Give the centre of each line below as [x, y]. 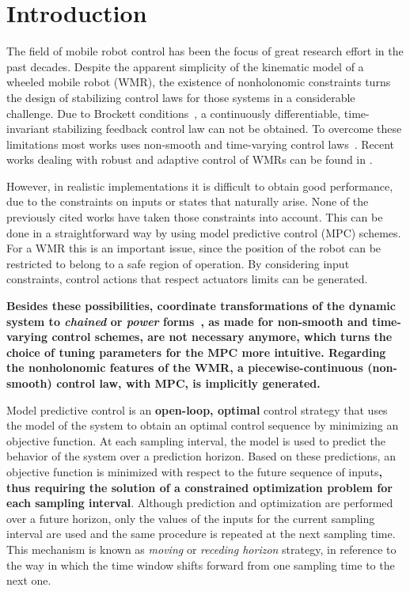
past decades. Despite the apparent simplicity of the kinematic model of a [185, 66]
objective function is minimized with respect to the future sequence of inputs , [195, 471]
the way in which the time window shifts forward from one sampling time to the [201, 564]
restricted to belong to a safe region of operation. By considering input [178, 263]
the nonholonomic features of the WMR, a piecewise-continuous [185, 367]
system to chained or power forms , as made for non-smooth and [187, 321]
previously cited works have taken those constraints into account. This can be [195, 217]
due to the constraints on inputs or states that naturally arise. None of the [188, 201]
